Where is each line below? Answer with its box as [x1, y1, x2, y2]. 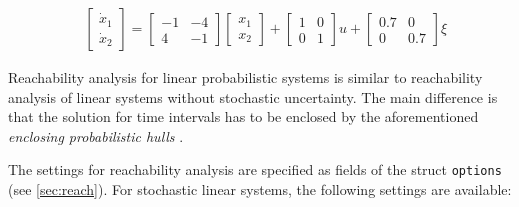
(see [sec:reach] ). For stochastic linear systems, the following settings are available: [8, 179, 512, 200]
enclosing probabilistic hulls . [8, 125, 184, 146]
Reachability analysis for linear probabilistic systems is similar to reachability [8, 67, 483, 88]
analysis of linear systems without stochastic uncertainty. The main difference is [8, 86, 498, 107]
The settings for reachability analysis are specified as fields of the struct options [8, 159, 502, 180]
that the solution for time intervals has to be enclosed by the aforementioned [8, 106, 479, 127]
